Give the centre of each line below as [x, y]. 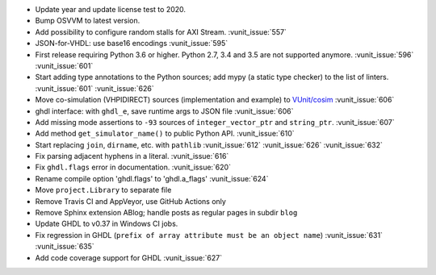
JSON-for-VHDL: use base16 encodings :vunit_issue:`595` [132, 44]
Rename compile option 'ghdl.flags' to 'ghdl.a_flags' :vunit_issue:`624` [152, 178]
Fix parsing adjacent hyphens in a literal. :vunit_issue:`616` [132, 156]
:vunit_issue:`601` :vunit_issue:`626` [94, 88]
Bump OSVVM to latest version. [88, 21]
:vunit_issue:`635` [65, 247]
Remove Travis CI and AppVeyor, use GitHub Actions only [130, 201]
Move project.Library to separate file [103, 190]
